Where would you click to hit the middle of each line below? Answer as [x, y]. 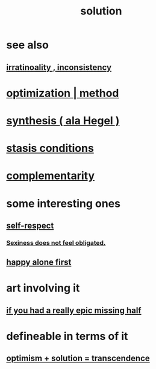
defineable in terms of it [67, 336]
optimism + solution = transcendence [78, 358]
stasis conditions [50, 148]
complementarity [51, 176]
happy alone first [39, 263]
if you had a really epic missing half [74, 310]
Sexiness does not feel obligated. [56, 242]
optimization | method [63, 93]
